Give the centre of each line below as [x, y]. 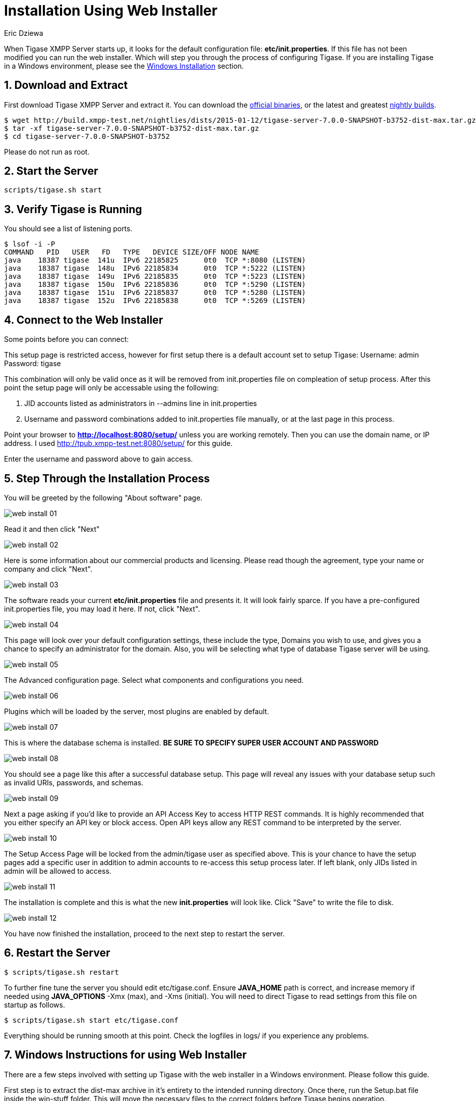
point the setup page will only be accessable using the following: [111, 388]
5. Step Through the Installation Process [107, 478]
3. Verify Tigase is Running [73, 209]
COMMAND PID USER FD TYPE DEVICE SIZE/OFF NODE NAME [132, 252]
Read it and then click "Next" [52, 529]
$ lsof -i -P [30, 244]
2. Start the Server [51, 171]
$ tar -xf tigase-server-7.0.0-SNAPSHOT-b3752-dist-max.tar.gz [132, 128]
